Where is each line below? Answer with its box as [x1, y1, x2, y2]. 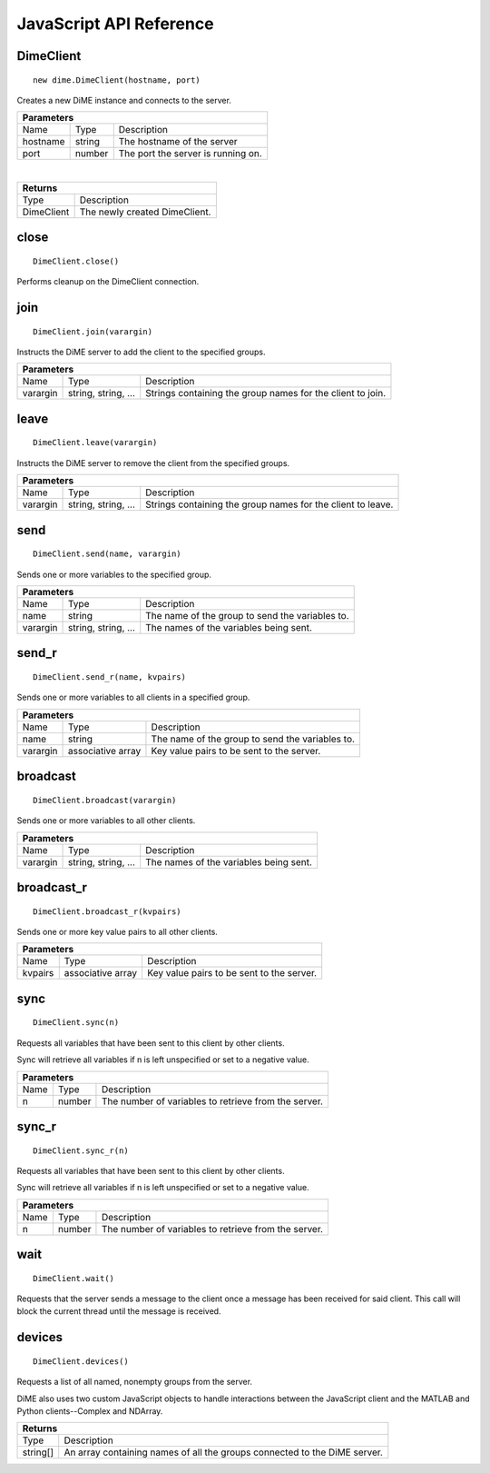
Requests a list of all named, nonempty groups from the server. [16, 1377, 253, 1388]
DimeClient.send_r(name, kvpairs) [33, 672, 186, 682]
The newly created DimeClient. [79, 205, 211, 218]
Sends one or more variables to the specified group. [16, 569, 212, 580]
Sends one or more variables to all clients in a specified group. [16, 692, 250, 703]
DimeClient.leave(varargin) [33, 437, 158, 448]
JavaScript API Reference [16, 14, 214, 34]
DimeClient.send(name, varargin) [33, 549, 181, 559]
